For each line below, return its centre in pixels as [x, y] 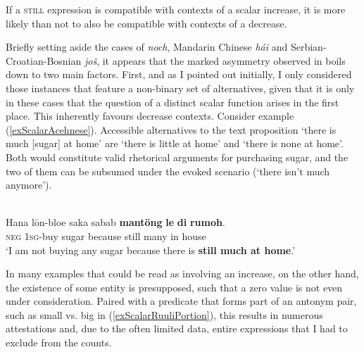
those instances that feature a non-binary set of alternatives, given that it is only [180, 88]
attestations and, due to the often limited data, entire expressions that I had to [177, 328]
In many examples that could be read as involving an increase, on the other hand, [182, 274]
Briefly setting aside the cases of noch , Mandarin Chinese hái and [147, 47]
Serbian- [308, 47]
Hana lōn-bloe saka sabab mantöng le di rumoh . [115, 222]
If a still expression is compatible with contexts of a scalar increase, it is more [176, 9]
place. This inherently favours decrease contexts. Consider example [150, 116]
